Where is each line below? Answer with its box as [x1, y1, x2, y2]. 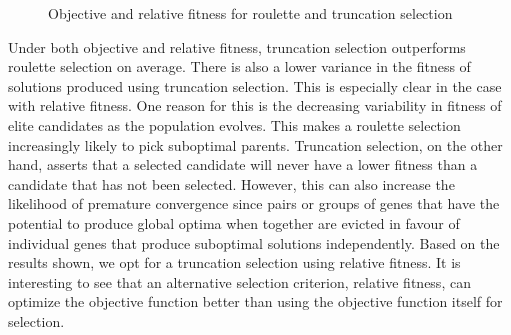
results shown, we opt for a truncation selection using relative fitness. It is [8, 252, 461, 273]
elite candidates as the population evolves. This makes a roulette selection [8, 114, 461, 135]
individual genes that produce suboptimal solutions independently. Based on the [8, 232, 500, 253]
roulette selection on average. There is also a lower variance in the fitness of [8, 56, 471, 77]
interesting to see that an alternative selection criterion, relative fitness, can [8, 271, 471, 292]
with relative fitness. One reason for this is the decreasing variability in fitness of [8, 95, 502, 116]
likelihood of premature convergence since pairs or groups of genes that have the [8, 193, 500, 214]
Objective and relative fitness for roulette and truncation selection [48, 3, 453, 23]
